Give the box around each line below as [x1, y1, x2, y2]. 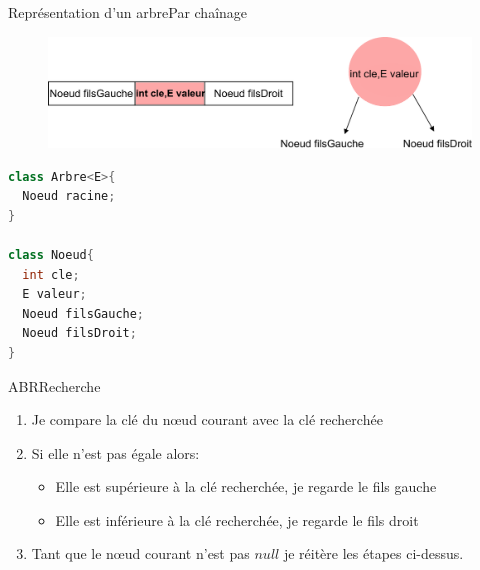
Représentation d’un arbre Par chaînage [8, 2, 248, 22]
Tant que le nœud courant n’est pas [31, 543, 250, 564]
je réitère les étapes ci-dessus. [283, 543, 464, 564]
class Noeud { [8, 247, 94, 262]
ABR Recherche [8, 375, 101, 396]
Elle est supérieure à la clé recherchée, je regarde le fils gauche [55, 476, 437, 497]
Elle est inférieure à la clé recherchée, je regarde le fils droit [55, 509, 419, 530]
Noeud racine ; [22, 189, 116, 204]
